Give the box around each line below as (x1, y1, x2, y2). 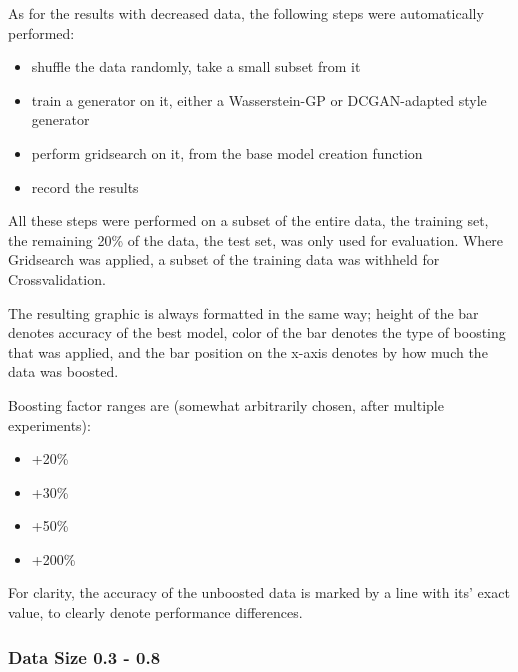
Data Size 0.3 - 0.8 (8, 644, 161, 669)
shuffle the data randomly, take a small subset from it (31, 56, 361, 77)
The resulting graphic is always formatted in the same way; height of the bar (8, 302, 479, 323)
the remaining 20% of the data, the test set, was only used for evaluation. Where (8, 229, 504, 250)
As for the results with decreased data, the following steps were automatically (8, 3, 484, 23)
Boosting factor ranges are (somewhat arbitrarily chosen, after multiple (8, 394, 444, 415)
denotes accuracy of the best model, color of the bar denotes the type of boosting (8, 322, 506, 343)
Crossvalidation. (8, 268, 106, 289)
